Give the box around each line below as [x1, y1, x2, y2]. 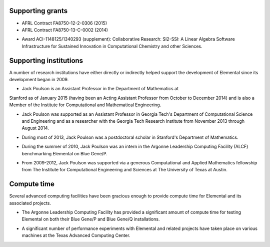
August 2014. [21, 125, 49, 131]
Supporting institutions [9, 56, 83, 65]
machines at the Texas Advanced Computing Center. [21, 232, 130, 238]
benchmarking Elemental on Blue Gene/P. [21, 150, 107, 156]
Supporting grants [9, 7, 67, 15]
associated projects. [9, 200, 51, 206]
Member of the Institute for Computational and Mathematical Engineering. [9, 102, 161, 108]
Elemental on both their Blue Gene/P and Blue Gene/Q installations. [21, 216, 160, 222]
